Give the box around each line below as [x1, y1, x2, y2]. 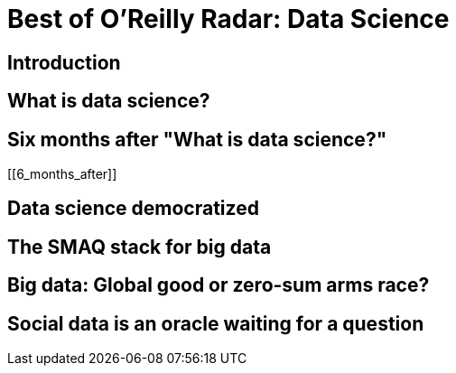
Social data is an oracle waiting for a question [7, 312, 424, 335]
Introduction [7, 51, 121, 74]
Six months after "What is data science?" [7, 127, 387, 151]
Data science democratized [7, 197, 259, 220]
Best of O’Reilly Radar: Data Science [7, 4, 450, 34]
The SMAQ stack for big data [7, 235, 272, 258]
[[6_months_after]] [7, 166, 117, 182]
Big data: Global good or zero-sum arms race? [7, 274, 430, 297]
